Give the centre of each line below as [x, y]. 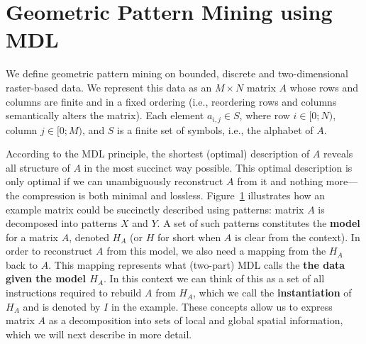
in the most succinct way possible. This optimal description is [218, 167]
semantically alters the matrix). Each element [105, 115]
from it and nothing [280, 181]
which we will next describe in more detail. [99, 334]
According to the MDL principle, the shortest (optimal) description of [158, 154]
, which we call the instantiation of [272, 293]
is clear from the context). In [297, 237]
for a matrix [32, 237]
